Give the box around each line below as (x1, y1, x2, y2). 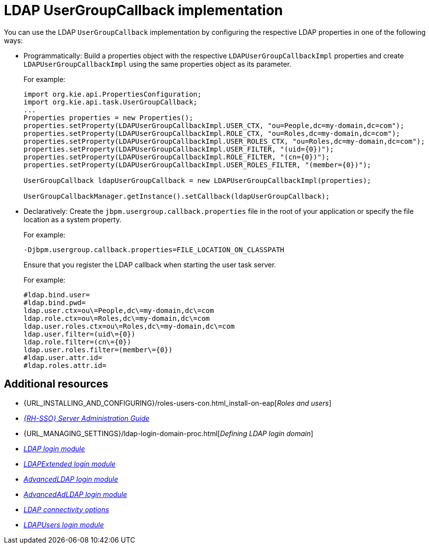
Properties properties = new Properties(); (24, 113, 193, 122)
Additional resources (4, 378, 108, 391)
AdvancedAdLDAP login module (24, 490, 127, 498)
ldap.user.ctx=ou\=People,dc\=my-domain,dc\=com (24, 306, 214, 314)
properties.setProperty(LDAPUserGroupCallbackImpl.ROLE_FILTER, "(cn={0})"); (24, 153, 330, 161)
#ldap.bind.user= (24, 290, 90, 299)
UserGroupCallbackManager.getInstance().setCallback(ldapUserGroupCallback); (24, 192, 330, 200)
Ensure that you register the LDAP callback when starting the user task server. (24, 260, 276, 269)
